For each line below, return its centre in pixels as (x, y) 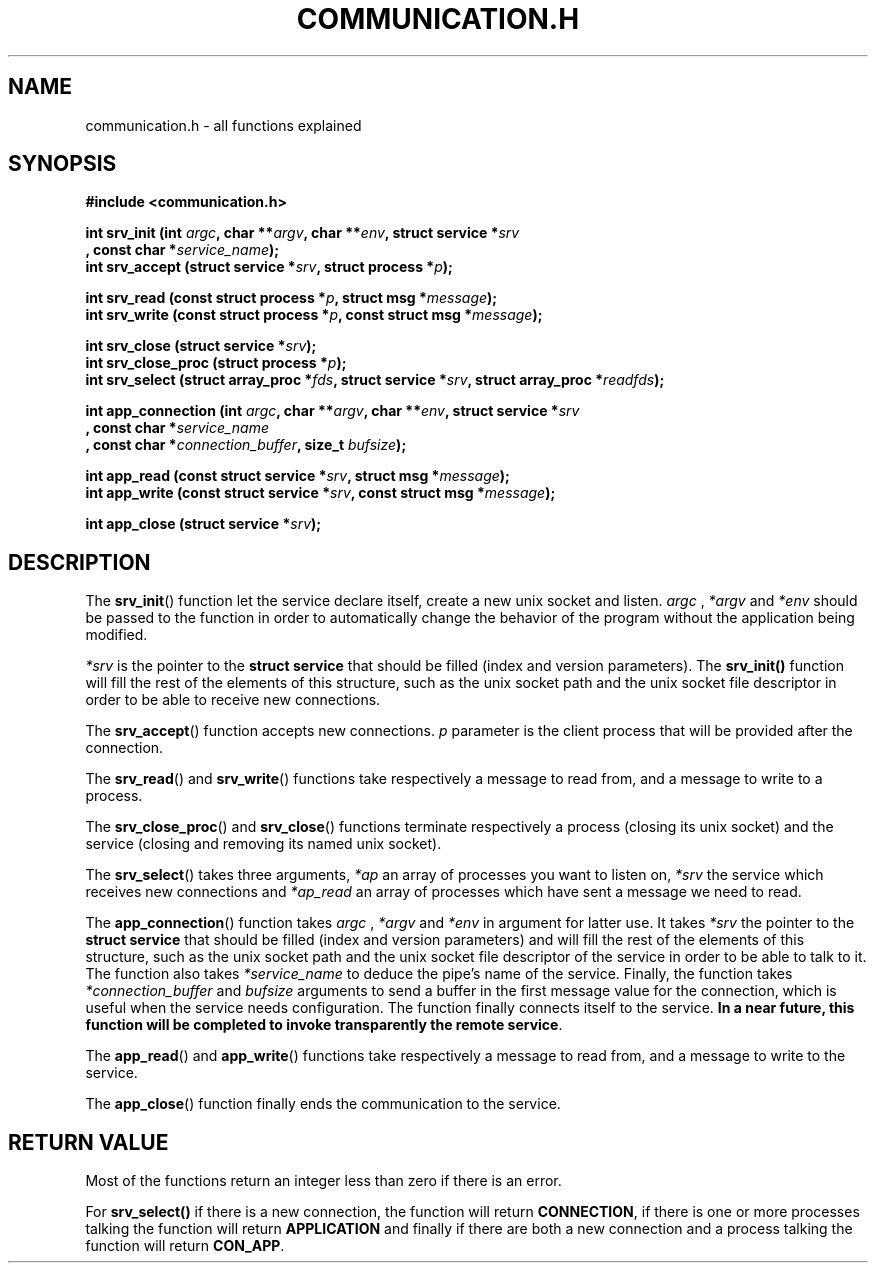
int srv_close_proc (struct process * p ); (216, 363)
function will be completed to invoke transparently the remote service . (324, 1025)
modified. (116, 635)
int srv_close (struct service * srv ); (201, 346)
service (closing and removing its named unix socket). (263, 844)
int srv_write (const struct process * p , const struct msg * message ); (314, 315)
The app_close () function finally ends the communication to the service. (323, 1104)
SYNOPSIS (62, 164)
